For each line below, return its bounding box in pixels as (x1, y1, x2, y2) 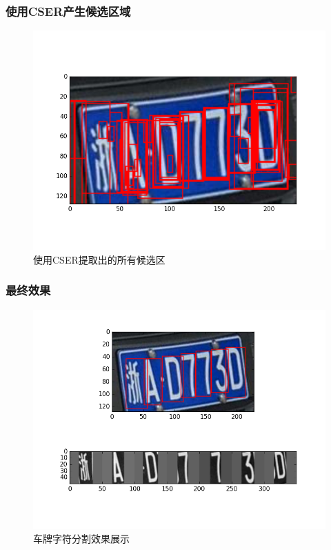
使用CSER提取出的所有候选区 (33, 252, 165, 266)
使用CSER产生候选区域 (6, 2, 131, 19)
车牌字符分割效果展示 (33, 531, 130, 546)
